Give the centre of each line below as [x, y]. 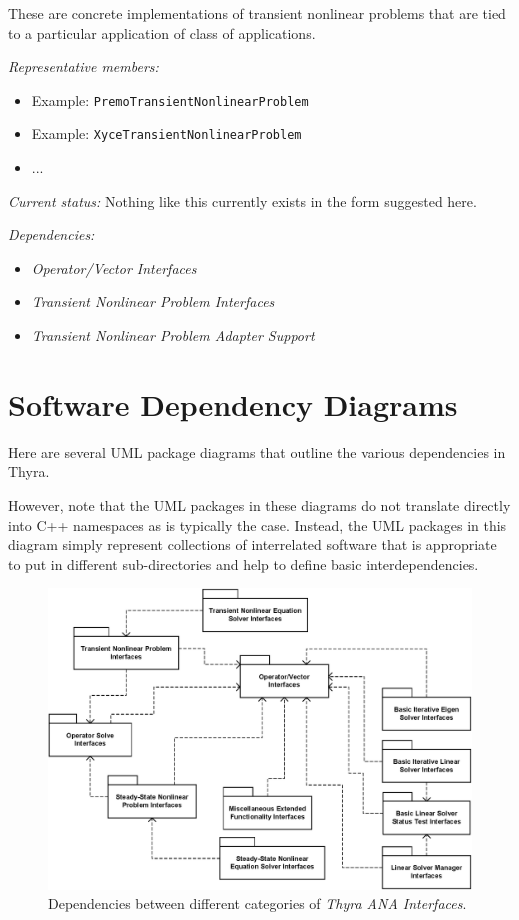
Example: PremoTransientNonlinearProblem [170, 99]
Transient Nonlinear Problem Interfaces [153, 301]
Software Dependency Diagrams [233, 403]
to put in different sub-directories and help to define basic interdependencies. [243, 563]
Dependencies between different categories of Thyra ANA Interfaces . [257, 903]
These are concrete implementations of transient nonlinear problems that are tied [257, 13]
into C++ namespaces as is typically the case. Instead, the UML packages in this [257, 524]
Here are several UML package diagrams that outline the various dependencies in [257, 451]
